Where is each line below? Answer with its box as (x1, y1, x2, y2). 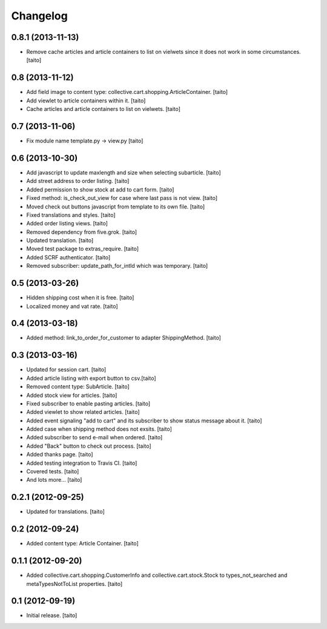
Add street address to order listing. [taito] (26, 178, 130, 185)
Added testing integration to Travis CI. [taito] (26, 459, 137, 467)
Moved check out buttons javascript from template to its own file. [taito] (26, 203, 205, 210)
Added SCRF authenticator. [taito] (26, 253, 111, 261)
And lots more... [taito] (26, 476, 82, 484)
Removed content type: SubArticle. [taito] (26, 383, 130, 390)
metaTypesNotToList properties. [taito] (26, 580, 123, 587)
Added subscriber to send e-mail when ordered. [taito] (26, 434, 163, 441)
